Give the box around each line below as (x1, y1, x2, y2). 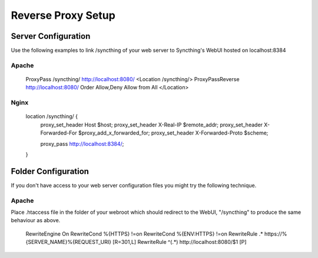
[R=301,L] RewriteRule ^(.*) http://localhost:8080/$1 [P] (112, 239, 247, 246)
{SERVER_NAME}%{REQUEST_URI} (25, 239, 112, 246)
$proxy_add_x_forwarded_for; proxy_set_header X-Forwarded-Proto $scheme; (78, 129, 269, 136)
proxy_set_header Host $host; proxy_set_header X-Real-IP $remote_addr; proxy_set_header (40, 121, 263, 128)
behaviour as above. (11, 217, 61, 224)
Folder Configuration (11, 166, 90, 176)
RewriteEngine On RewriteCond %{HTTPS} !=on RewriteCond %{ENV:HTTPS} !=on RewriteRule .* (25, 230, 263, 237)
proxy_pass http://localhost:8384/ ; (40, 140, 124, 147)
